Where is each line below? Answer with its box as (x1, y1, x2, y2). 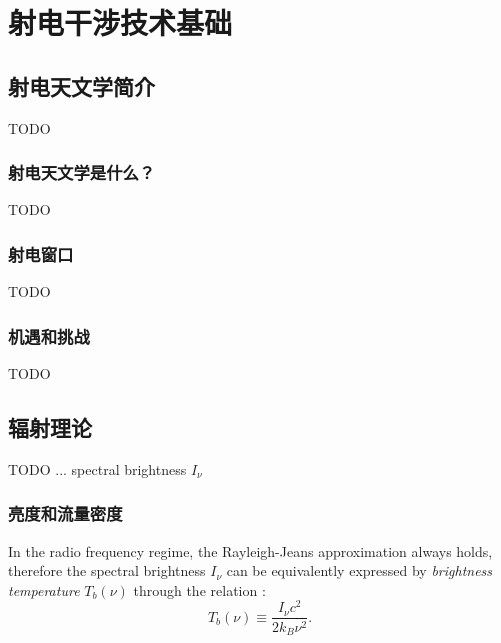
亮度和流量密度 (8, 501, 123, 526)
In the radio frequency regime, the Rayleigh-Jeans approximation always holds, (8, 540, 493, 561)
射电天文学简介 (8, 70, 155, 101)
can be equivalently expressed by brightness (226, 560, 493, 581)
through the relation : (133, 579, 266, 600)
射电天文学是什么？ (8, 160, 156, 185)
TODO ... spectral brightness (8, 458, 187, 479)
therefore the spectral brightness (8, 560, 206, 581)
